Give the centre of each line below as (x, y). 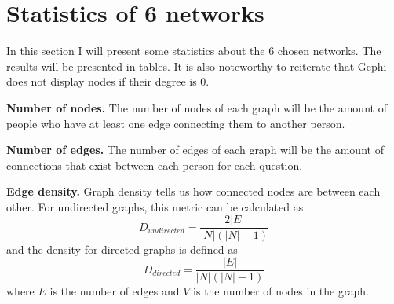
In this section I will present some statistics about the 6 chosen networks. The (194, 51)
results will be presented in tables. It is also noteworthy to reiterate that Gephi (197, 66)
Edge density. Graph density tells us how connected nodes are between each (193, 191)
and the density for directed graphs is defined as (122, 249)
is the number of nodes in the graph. (281, 291)
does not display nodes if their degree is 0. (108, 81)
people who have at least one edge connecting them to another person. (176, 123)
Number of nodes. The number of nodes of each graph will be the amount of (197, 107)
